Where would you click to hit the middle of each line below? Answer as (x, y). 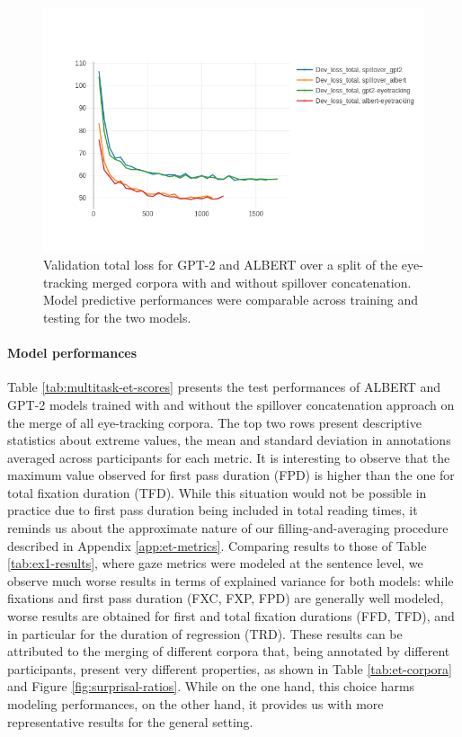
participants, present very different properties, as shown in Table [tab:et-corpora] (230, 668)
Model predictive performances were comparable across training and (231, 300)
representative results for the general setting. (130, 721)
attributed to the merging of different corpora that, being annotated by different (229, 651)
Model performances (72, 353)
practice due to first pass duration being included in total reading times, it (213, 510)
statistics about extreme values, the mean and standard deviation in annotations (229, 440)
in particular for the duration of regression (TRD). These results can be (205, 633)
